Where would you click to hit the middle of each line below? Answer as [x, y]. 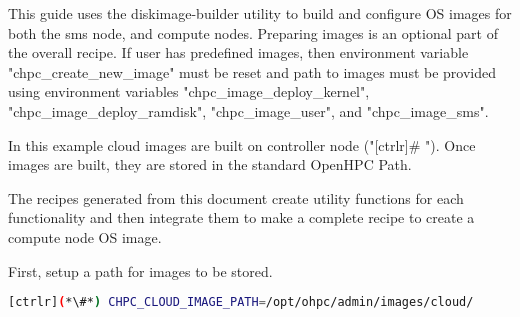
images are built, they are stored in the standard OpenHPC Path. [210, 164]
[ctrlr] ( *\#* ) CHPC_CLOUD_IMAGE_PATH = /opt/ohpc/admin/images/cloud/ [241, 302]
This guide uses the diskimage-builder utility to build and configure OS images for [260, 13]
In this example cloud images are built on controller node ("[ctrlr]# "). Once [242, 144]
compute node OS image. [85, 236]
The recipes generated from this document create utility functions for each [236, 197]
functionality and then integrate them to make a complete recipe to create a [241, 217]
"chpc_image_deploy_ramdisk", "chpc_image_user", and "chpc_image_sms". [248, 110]
